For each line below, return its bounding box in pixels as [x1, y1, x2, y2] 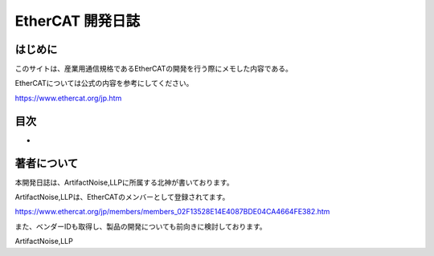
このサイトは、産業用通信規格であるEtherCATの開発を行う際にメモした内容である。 [14, 64, 293, 74]
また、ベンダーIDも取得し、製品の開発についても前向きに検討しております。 [14, 221, 267, 231]
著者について [14, 156, 79, 170]
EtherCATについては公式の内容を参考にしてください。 [14, 79, 194, 88]
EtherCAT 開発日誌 [14, 12, 141, 30]
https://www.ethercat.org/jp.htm [14, 93, 122, 103]
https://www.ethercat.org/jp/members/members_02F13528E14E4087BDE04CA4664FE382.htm [14, 207, 330, 217]
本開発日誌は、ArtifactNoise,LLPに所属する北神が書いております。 [14, 177, 234, 187]
